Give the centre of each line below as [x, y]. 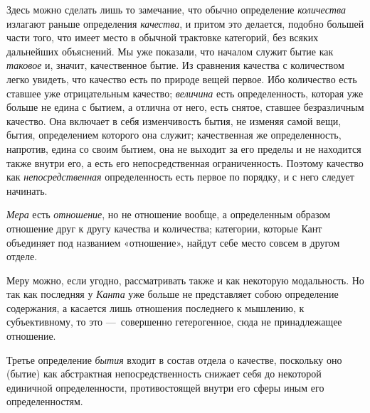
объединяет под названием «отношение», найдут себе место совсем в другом [173, 242]
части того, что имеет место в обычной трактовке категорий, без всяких [163, 37]
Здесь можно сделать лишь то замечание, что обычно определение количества [176, 9]
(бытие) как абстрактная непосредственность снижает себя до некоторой [164, 374]
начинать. [27, 190]
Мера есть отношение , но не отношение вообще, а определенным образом [169, 214]
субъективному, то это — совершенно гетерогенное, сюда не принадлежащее [174, 322]
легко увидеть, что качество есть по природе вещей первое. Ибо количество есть [182, 79]
